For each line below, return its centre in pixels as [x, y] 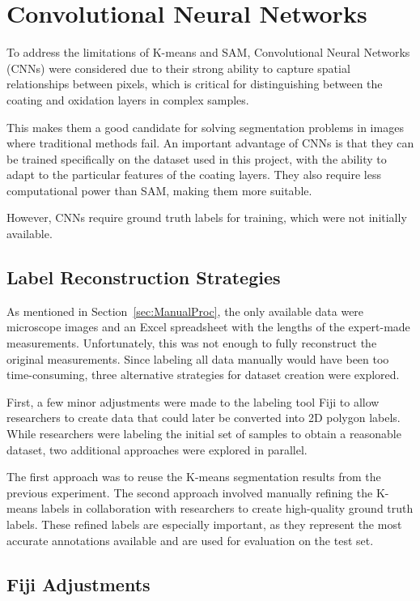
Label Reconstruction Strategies [144, 277]
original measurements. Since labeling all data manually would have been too [198, 358]
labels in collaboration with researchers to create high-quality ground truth [227, 508]
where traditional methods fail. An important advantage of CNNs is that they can [210, 143]
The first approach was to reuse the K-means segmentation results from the [194, 477]
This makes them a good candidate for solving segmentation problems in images [205, 127]
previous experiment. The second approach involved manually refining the [190, 492]
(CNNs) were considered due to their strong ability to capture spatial [178, 68]
